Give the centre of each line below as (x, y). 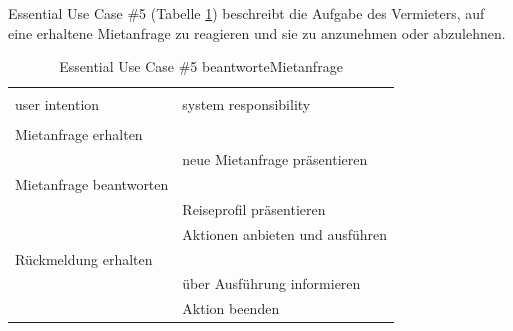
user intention (57, 104)
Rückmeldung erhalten (84, 258)
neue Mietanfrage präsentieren (275, 159)
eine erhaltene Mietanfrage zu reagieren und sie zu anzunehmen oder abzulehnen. (257, 32)
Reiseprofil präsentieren (254, 208)
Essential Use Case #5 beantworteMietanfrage (201, 66)
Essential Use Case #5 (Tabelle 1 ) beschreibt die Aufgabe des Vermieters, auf (246, 13)
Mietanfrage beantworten (92, 184)
